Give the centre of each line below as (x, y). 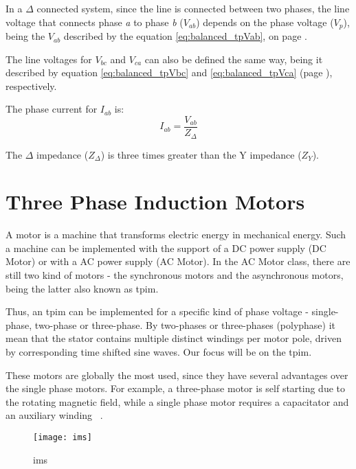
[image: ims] (63, 437)
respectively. (31, 85)
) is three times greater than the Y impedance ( (201, 154)
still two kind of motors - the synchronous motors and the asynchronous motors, (175, 275)
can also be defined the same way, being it (234, 59)
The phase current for (52, 109)
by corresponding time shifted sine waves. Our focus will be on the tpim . (159, 352)
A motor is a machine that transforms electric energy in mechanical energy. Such (176, 235)
